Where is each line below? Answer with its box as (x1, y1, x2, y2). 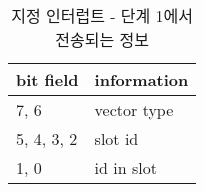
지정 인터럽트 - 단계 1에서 (11, 4, 194, 27)
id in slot (94, 156, 157, 179)
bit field (16, 68, 79, 91)
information (94, 68, 189, 91)
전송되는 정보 (55, 28, 149, 51)
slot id (94, 127, 139, 150)
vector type (94, 98, 174, 121)
